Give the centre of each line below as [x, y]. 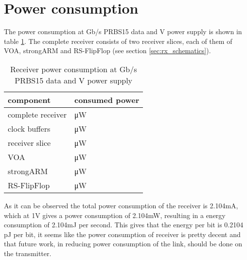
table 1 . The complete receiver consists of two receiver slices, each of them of [118, 41]
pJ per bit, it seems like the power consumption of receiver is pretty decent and [122, 234]
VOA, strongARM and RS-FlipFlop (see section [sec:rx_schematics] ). [107, 50]
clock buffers [29, 128]
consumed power [107, 100]
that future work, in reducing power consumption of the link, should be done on [123, 244]
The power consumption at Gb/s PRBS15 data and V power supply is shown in [123, 31]
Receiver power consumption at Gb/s [73, 69]
